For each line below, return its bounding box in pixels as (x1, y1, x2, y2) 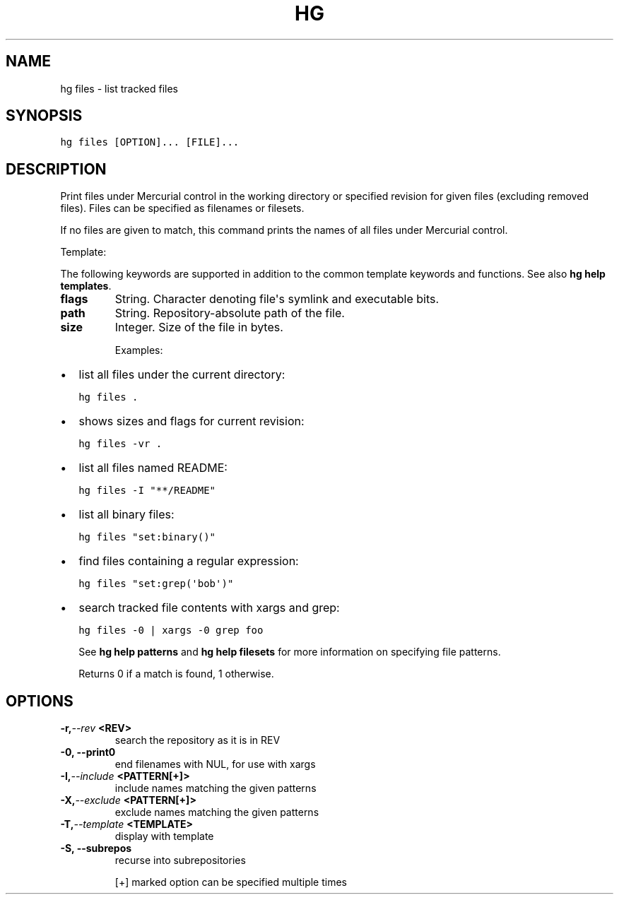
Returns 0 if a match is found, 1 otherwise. (78, 668, 274, 680)
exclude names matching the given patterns (114, 806, 319, 819)
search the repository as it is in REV (114, 734, 281, 747)
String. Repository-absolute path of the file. (114, 306, 345, 321)
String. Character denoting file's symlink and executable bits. (114, 292, 440, 307)
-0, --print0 (60, 746, 116, 759)
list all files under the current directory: (78, 367, 285, 382)
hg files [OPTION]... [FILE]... (60, 136, 240, 148)
